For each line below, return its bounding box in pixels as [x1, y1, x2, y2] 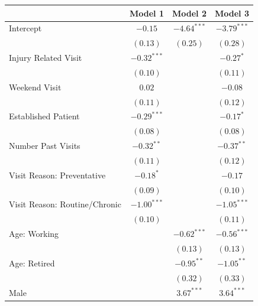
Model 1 [129, 6, 164, 19]
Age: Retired [9, 256, 55, 269]
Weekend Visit [9, 80, 62, 93]
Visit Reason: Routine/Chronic [9, 198, 121, 210]
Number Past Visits [9, 139, 80, 152]
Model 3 [214, 6, 249, 19]
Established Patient [9, 110, 80, 122]
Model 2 [172, 6, 207, 19]
